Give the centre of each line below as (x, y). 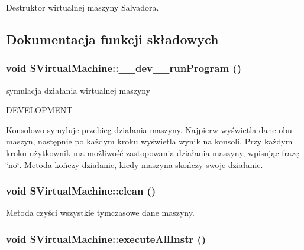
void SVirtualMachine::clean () (81, 191)
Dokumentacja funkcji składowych (112, 39)
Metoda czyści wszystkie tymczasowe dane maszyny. (100, 213)
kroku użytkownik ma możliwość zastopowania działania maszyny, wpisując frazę (153, 152)
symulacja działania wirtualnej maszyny (78, 90)
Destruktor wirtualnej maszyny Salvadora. (83, 7)
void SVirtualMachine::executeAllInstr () (106, 239)
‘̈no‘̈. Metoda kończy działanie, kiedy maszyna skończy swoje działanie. (135, 164)
